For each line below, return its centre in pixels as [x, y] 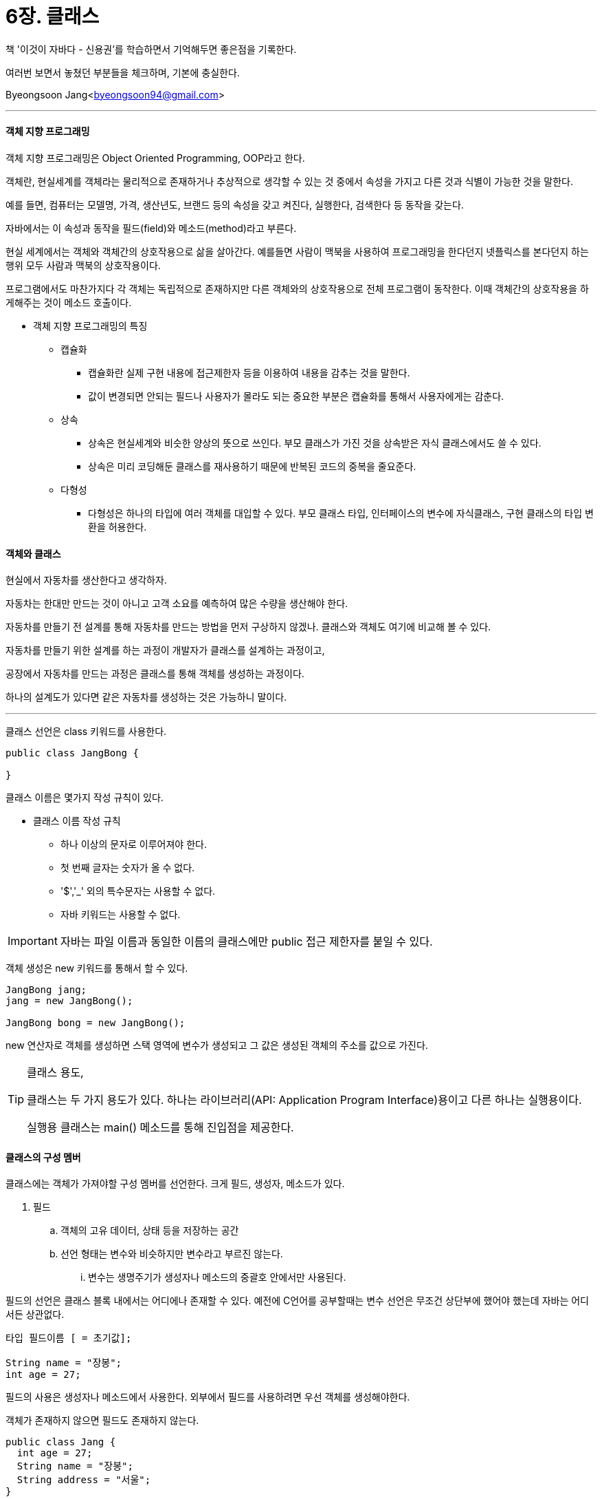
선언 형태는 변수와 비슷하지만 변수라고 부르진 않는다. [172, 1254]
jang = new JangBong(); [69, 1001]
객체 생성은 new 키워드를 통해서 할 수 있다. [97, 968]
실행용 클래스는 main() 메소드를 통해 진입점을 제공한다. [160, 1128]
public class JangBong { [72, 753]
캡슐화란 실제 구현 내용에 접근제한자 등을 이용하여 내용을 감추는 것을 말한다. [249, 372]
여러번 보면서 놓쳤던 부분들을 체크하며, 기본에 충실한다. [123, 72]
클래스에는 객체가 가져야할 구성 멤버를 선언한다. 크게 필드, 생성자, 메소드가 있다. [175, 1184]
